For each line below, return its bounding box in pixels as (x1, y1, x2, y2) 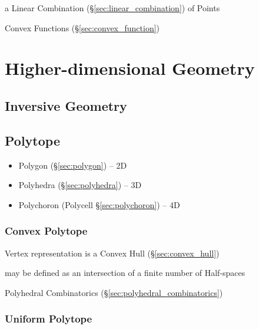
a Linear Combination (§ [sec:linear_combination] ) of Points (5, 2, 220, 14)
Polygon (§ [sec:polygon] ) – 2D (18, 159, 127, 171)
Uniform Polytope (5, 311, 92, 326)
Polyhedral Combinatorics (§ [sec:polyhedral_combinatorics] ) (5, 286, 223, 298)
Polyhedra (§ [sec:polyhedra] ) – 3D (18, 179, 142, 191)
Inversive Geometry (5, 96, 127, 114)
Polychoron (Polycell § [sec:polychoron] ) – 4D (18, 198, 180, 210)
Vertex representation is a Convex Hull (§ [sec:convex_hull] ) (5, 246, 220, 259)
